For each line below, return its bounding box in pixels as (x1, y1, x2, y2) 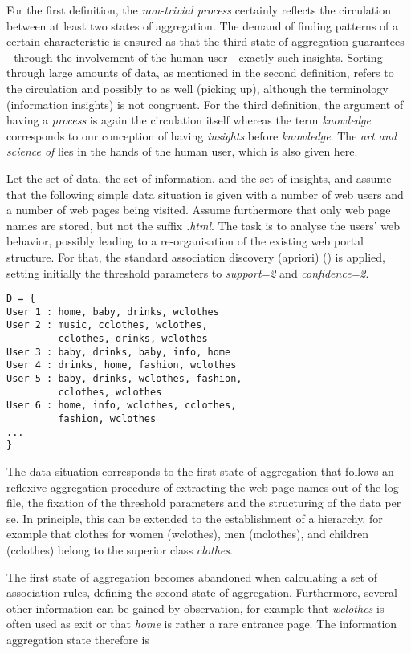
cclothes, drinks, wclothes (58, 333, 208, 345)
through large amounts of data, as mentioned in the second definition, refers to (6, 64, 394, 81)
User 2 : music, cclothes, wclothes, (6, 319, 208, 331)
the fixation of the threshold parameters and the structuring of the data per (27, 494, 401, 511)
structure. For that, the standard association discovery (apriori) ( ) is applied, (6, 248, 385, 265)
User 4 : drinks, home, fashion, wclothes (6, 359, 237, 371)
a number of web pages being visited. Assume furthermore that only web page (6, 201, 391, 218)
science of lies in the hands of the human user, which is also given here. (6, 143, 358, 160)
